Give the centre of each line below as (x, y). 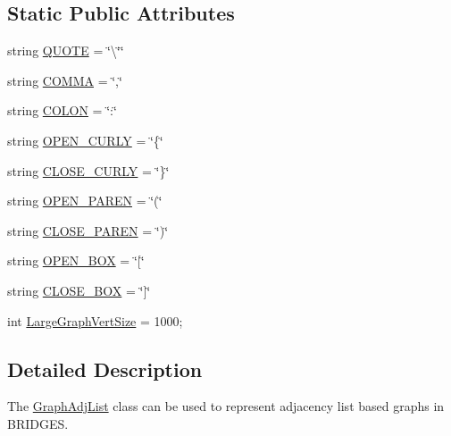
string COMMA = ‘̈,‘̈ (65, 80)
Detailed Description (105, 369)
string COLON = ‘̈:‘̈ (62, 110)
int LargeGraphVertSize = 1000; (95, 320)
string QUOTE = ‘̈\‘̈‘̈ (66, 50)
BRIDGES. (38, 423)
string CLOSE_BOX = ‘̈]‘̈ (79, 290)
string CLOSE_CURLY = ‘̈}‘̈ (88, 170)
